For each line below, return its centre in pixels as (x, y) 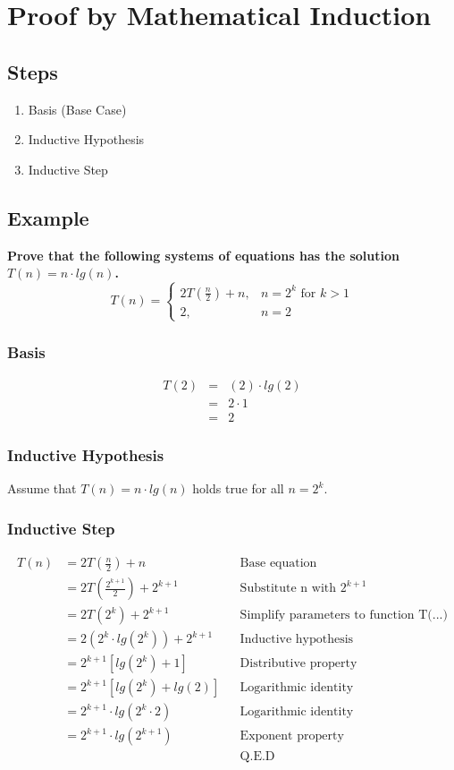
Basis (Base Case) (77, 109)
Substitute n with (288, 589)
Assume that (42, 488)
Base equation (278, 564)
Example (48, 217)
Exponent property (292, 736)
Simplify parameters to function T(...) (344, 616)
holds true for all (238, 488)
